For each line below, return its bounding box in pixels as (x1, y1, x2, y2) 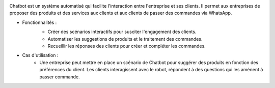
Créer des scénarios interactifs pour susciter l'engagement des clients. (47, 28, 197, 35)
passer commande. (39, 74, 80, 80)
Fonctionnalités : (22, 19, 57, 25)
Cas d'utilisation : (22, 52, 59, 58)
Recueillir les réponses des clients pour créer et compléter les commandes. (47, 43, 206, 49)
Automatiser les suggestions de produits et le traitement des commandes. (47, 36, 203, 42)
